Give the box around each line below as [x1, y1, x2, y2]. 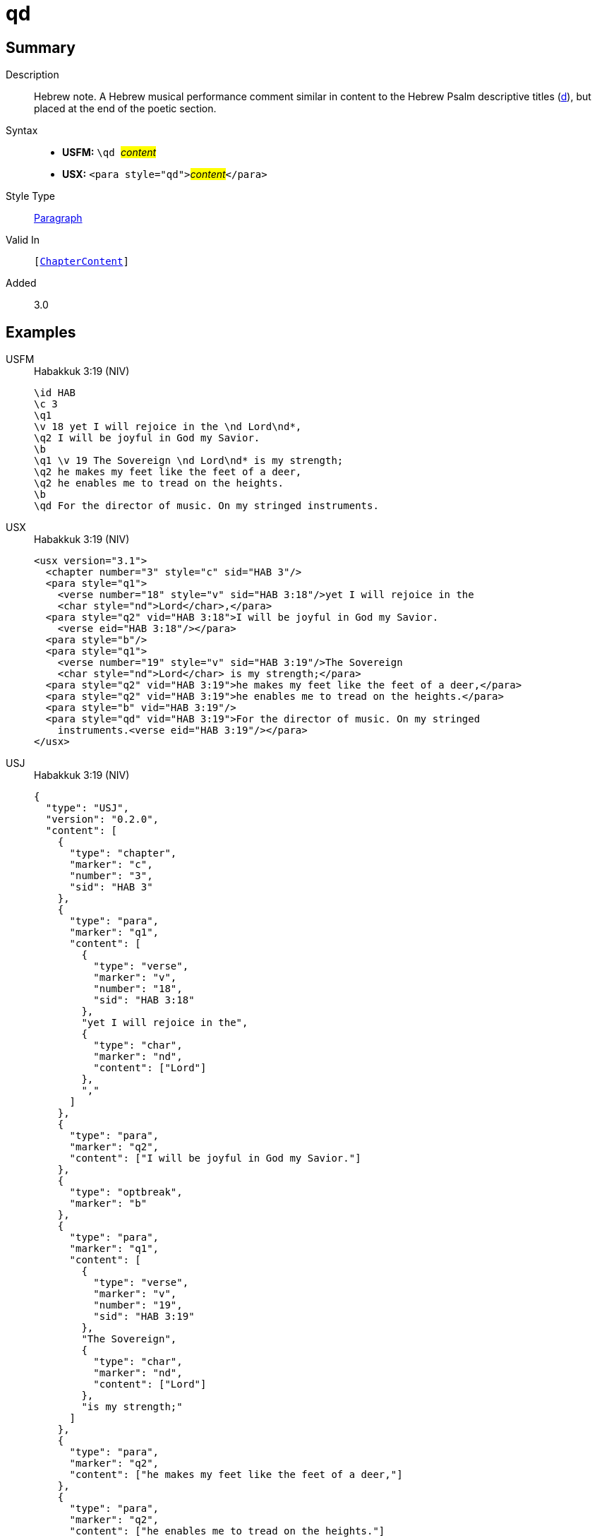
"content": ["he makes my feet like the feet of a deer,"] [69, 1469, 403, 1481]
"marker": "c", [69, 859, 153, 871]
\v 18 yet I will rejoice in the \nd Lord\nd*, [34, 421, 302, 433]
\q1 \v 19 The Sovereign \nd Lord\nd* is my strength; [34, 455, 344, 467]
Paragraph [34, 212, 83, 225]
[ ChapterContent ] [34, 256, 129, 268]
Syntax [6, 124, 38, 137]
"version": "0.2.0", [45, 813, 159, 825]
